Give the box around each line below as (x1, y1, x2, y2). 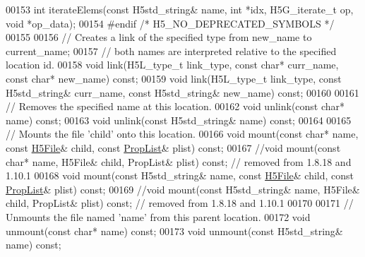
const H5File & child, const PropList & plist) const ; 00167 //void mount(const (6, 140, 341, 155)
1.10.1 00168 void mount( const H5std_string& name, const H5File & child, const (6, 168, 354, 183)
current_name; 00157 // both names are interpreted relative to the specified (6, 43, 337, 58)
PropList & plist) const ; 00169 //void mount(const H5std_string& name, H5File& (6, 181, 360, 196)
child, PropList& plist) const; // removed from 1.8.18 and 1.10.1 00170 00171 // (6, 196, 354, 210)
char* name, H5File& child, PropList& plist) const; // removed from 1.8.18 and (6, 154, 352, 169)
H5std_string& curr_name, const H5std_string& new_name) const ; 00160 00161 (6, 85, 359, 100)
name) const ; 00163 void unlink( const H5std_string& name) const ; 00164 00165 (6, 112, 352, 127)
